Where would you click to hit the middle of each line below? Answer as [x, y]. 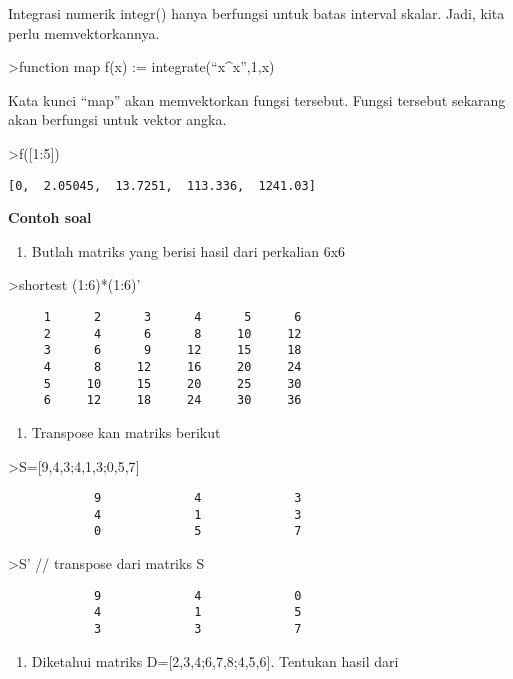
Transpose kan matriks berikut [126, 431]
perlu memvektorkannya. [84, 32]
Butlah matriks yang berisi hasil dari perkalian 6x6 [188, 250]
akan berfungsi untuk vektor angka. [117, 119]
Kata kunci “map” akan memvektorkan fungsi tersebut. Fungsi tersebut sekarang [257, 99]
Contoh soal [50, 217]
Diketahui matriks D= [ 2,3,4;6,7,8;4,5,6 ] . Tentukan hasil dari [215, 660]
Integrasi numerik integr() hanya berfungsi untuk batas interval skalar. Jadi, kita [256, 13]
